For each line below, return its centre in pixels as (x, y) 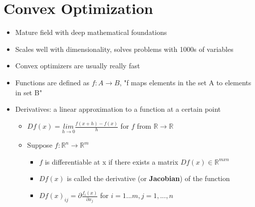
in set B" (29, 92)
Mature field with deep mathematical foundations (91, 32)
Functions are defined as (52, 82)
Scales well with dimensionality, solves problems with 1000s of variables (124, 49)
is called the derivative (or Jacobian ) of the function (148, 178)
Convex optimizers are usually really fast (78, 66)
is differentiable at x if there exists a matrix (112, 161)
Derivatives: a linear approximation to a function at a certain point (118, 109)
